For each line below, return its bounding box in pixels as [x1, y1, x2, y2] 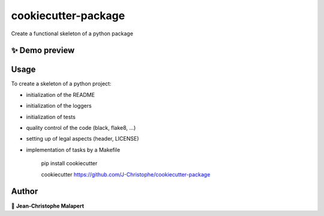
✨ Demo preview [11, 45, 75, 56]
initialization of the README [26, 91, 95, 98]
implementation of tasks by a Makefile [26, 146, 121, 153]
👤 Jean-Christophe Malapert [11, 202, 84, 209]
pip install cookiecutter [41, 160, 98, 167]
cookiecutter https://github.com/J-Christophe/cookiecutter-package [41, 171, 211, 178]
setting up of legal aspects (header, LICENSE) [26, 135, 139, 142]
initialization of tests [26, 113, 76, 120]
